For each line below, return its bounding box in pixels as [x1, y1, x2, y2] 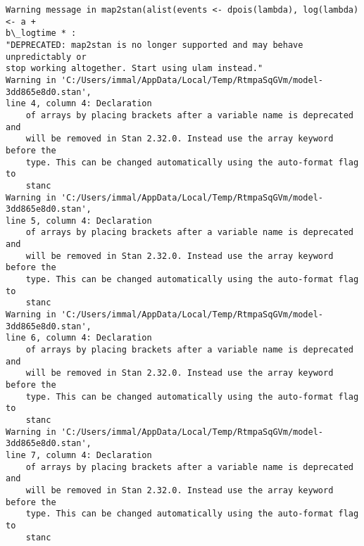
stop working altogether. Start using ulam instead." [6, 63, 263, 74]
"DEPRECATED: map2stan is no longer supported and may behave [6, 39, 303, 50]
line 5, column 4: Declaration [6, 215, 152, 226]
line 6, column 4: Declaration [6, 333, 152, 343]
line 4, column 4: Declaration [6, 99, 152, 109]
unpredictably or [6, 51, 87, 62]
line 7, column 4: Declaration [6, 450, 152, 460]
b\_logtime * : [6, 28, 77, 39]
